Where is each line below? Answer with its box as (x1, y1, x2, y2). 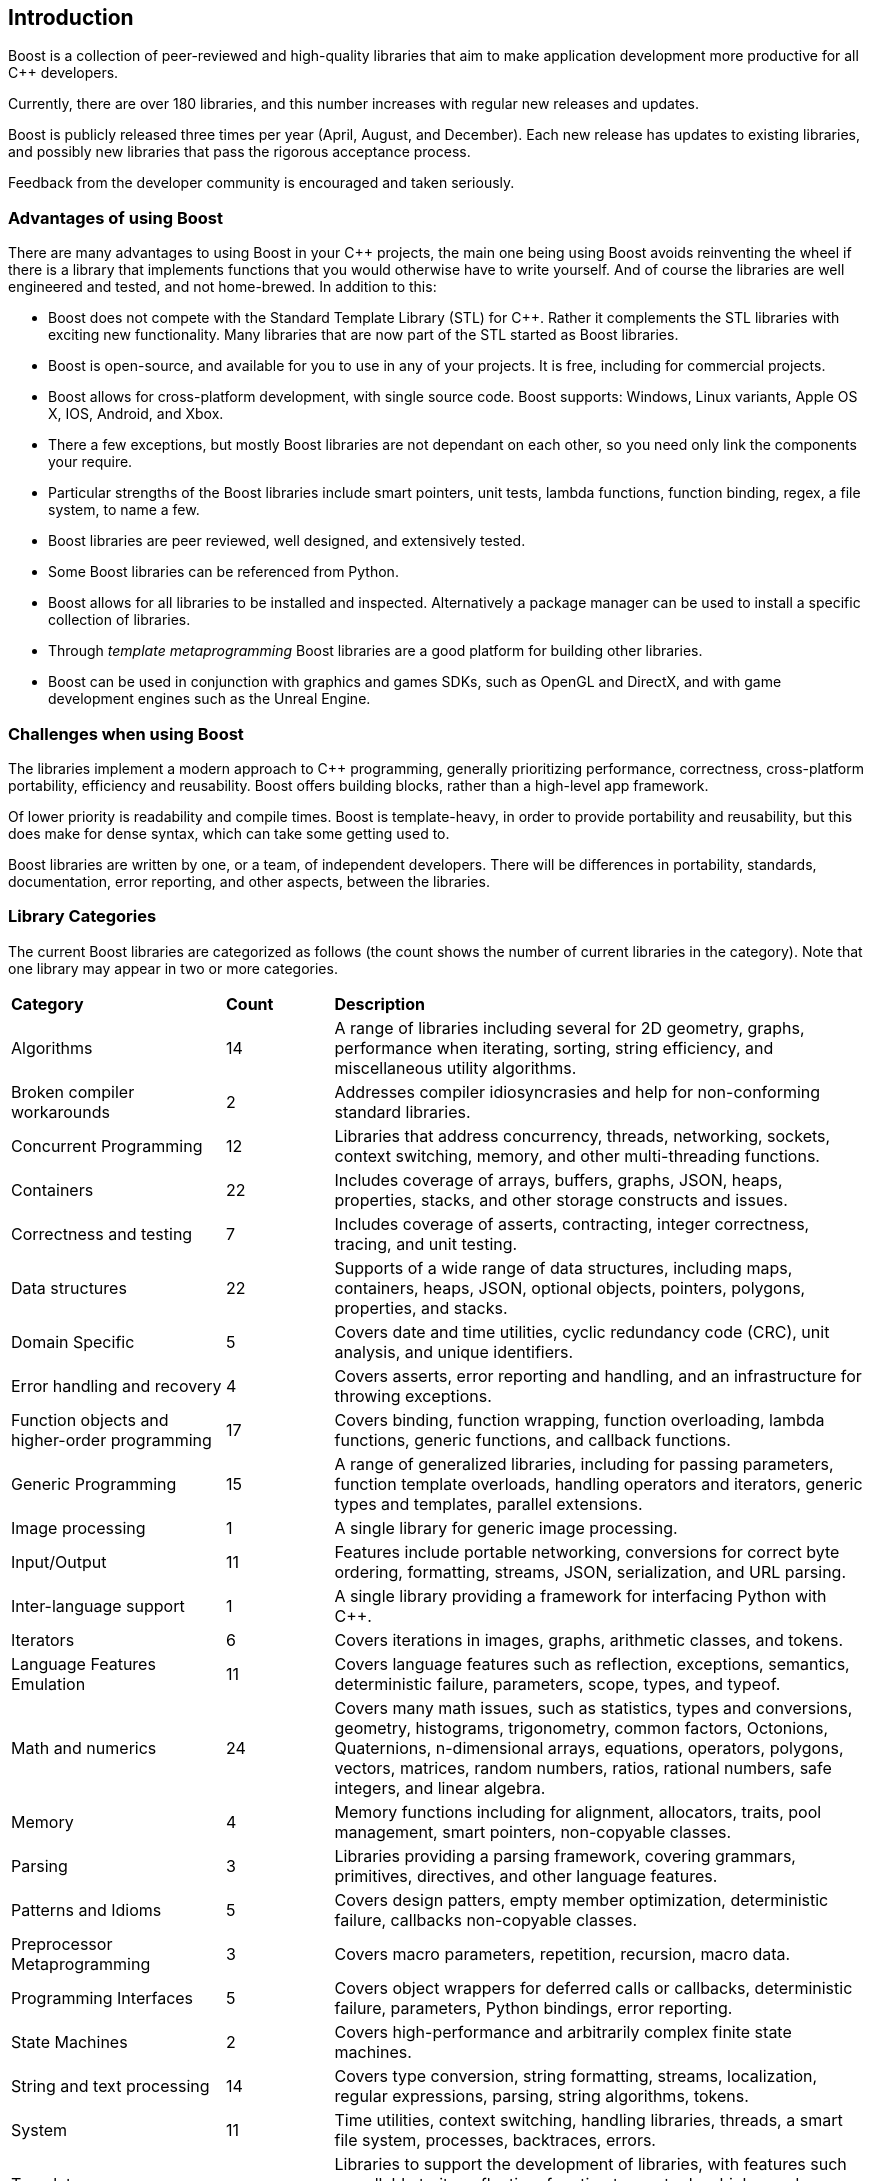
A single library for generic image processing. (334, 1517, 678, 1538)
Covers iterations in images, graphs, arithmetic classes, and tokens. (334, 1629, 844, 1650)
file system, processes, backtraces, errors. (334, 2129, 656, 2150)
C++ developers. (8, 64, 119, 82)
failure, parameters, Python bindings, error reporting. (334, 1997, 733, 2018)
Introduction (8, 5, 134, 30)
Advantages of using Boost (8, 207, 223, 228)
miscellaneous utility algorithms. (334, 1057, 577, 1078)
